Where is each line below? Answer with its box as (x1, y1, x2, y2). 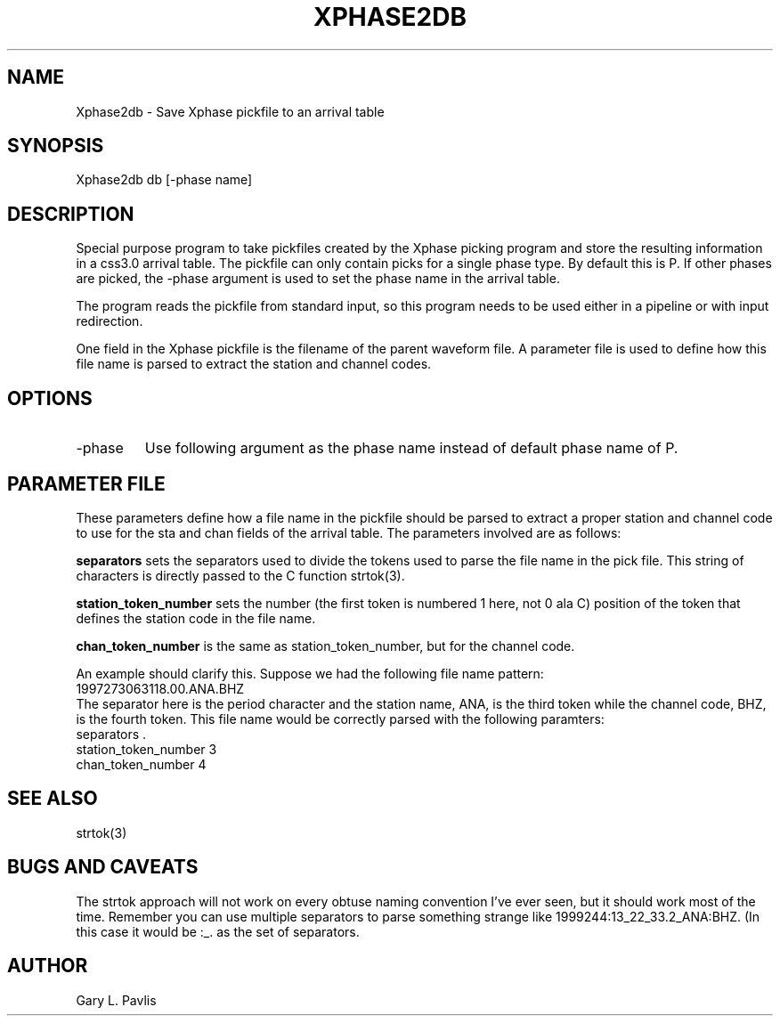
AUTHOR (7, 954, 88, 978)
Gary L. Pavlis (76, 992, 157, 1008)
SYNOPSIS (7, 134, 104, 158)
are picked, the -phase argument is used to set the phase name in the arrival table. (76, 271, 560, 287)
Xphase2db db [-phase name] (76, 172, 253, 188)
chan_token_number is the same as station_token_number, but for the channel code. (76, 637, 575, 654)
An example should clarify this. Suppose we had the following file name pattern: (76, 665, 544, 681)
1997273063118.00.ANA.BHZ (76, 680, 245, 696)
